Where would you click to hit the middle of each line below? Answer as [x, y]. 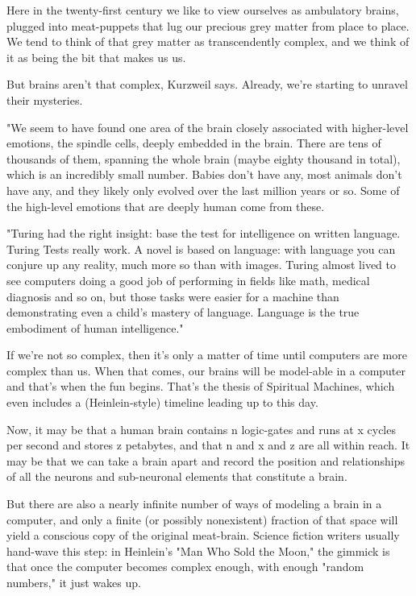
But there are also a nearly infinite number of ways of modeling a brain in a [194, 504]
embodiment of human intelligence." [95, 327]
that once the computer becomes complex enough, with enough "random [185, 567]
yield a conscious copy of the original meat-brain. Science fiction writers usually [203, 535]
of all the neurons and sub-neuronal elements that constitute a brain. [177, 476]
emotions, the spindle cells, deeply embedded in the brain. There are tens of [194, 143]
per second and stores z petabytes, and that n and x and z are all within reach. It [208, 445]
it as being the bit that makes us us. [96, 57]
